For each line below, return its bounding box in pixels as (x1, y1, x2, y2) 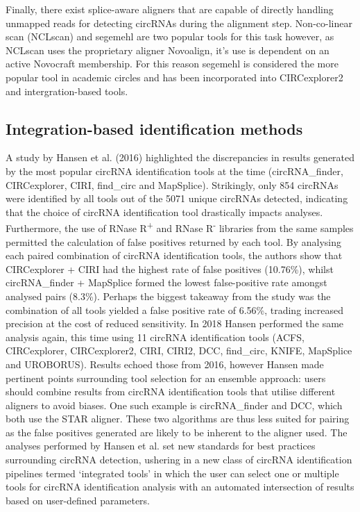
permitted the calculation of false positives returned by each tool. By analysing (6, 234, 342, 249)
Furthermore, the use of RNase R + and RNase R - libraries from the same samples (6, 219, 354, 235)
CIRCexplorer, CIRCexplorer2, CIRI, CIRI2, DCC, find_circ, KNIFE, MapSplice (6, 343, 352, 358)
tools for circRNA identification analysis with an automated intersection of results (6, 479, 354, 494)
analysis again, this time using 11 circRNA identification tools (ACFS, (6, 329, 305, 344)
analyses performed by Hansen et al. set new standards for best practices (6, 438, 316, 453)
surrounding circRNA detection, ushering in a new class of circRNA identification (6, 452, 352, 467)
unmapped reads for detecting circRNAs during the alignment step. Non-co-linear (6, 15, 352, 30)
